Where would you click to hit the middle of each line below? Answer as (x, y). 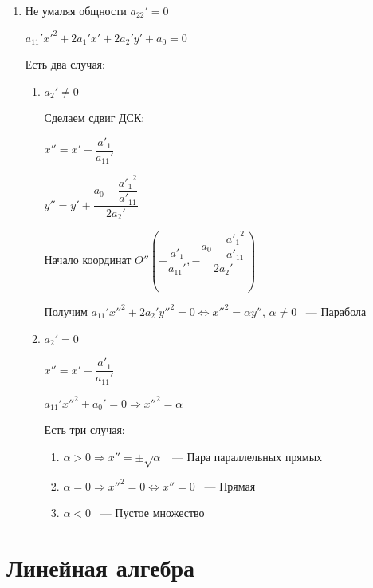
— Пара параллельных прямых (247, 456)
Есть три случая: (84, 430)
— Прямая (230, 485)
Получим (66, 311)
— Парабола (336, 311)
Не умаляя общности (76, 10)
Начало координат (88, 260)
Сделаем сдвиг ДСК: (94, 118)
